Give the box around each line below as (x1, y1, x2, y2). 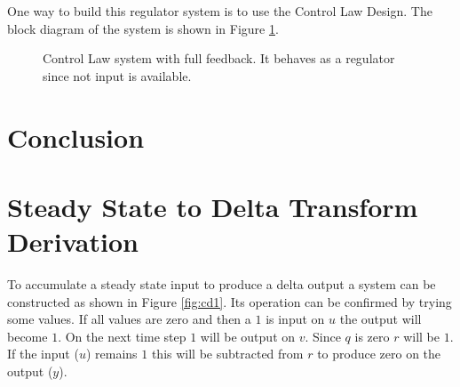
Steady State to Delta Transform (7, 188, 418, 224)
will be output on (200, 327, 296, 345)
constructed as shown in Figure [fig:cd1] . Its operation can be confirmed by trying (7, 292, 452, 310)
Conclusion (7, 118, 145, 155)
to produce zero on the (317, 344, 441, 363)
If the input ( (7, 344, 79, 363)
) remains (85, 344, 138, 363)
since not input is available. (43, 66, 192, 85)
